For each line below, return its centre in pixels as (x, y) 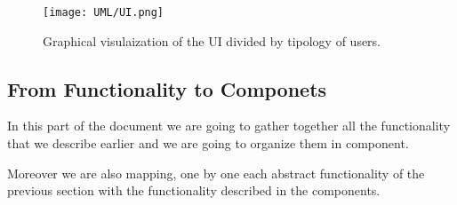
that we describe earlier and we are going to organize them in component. (208, 143)
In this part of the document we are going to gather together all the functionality (229, 126)
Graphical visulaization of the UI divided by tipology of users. (212, 40)
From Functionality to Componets (167, 88)
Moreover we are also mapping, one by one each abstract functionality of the (216, 173)
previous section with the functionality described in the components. (194, 190)
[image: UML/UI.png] (104, 12)
